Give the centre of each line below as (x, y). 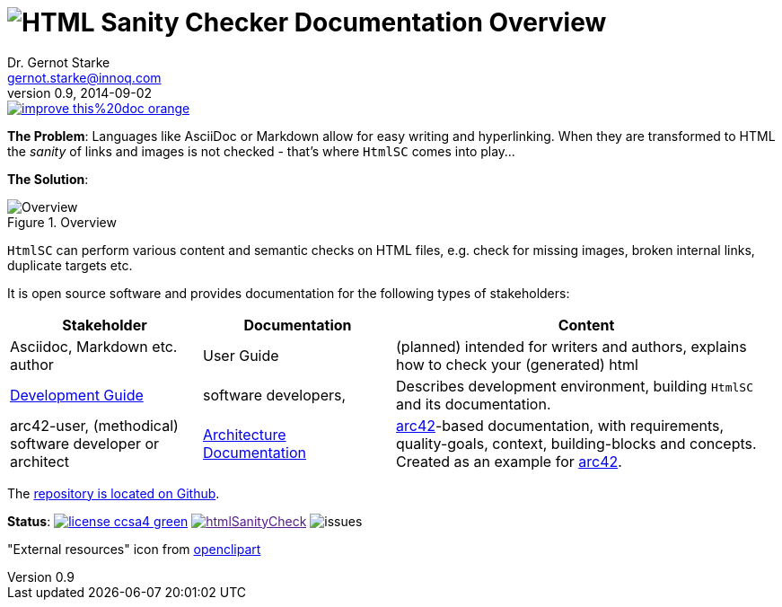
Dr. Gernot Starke (59, 62)
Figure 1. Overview (62, 222)
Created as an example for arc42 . (509, 461)
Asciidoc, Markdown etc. (94, 346)
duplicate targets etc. (70, 265)
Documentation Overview (450, 22)
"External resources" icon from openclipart (134, 549)
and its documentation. (474, 404)
